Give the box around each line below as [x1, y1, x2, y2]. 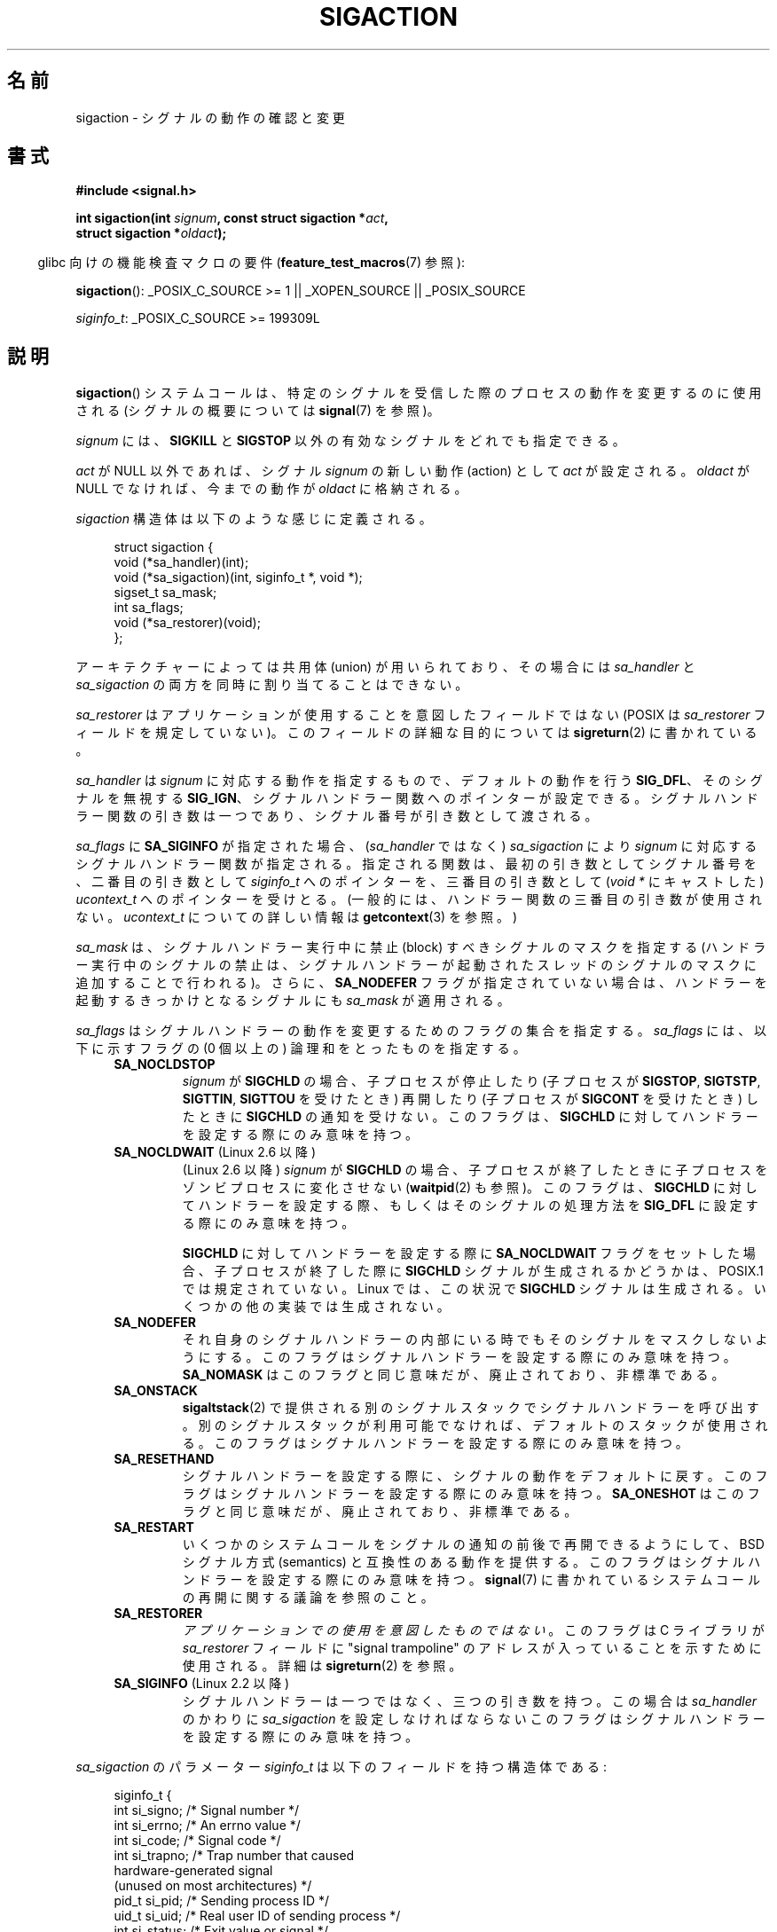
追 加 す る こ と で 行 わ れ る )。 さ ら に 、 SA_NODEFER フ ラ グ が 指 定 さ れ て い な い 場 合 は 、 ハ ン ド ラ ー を [75, 975, 767, 991]
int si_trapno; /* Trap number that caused [114, 1848, 355, 1864]
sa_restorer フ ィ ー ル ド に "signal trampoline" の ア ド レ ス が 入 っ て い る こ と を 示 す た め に [182, 1640, 762, 1656]
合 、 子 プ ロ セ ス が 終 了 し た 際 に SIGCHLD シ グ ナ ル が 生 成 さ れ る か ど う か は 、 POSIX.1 [182, 1263, 764, 1279]
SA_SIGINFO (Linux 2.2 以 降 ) [114, 1676, 290, 1692]
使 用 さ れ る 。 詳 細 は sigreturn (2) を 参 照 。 [182, 1658, 462, 1674]
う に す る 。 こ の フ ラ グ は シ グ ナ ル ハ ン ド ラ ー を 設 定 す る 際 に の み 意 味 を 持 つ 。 [182, 1349, 736, 1365]
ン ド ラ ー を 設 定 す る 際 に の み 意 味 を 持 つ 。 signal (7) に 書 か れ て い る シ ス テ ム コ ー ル [182, 1572, 760, 1588]
